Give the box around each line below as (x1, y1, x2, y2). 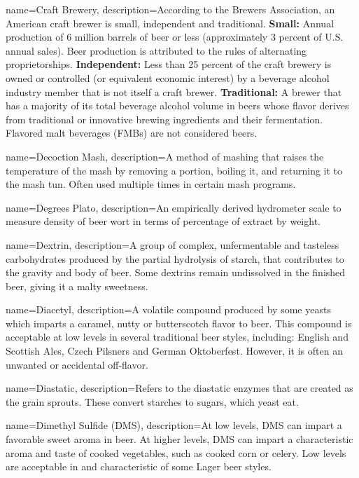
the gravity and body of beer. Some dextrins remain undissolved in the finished (6, 265, 346, 280)
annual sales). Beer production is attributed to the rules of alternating (6, 43, 307, 57)
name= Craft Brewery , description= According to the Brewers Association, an (6, 2, 335, 16)
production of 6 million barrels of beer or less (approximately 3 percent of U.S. (6, 29, 344, 44)
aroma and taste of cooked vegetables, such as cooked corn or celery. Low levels (6, 445, 346, 460)
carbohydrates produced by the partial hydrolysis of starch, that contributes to (6, 251, 344, 266)
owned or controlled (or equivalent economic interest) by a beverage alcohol (6, 70, 330, 85)
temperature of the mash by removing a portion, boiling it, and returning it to (6, 163, 343, 177)
